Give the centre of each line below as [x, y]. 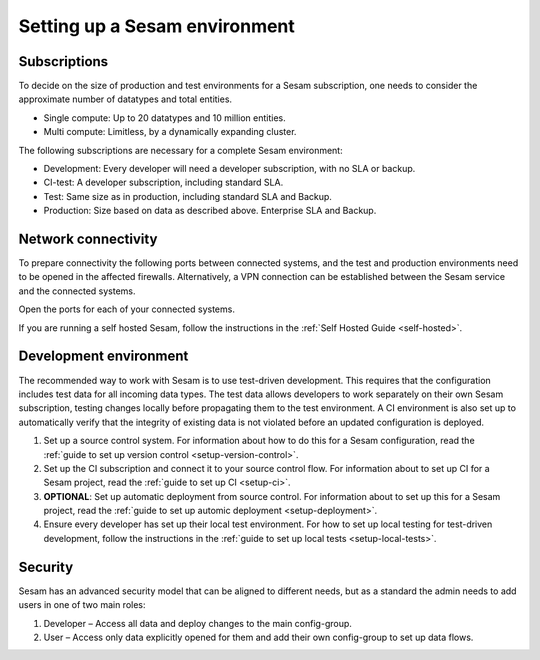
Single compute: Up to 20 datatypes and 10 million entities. [165, 117]
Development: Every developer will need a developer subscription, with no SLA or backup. [229, 169]
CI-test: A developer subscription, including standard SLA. [163, 182]
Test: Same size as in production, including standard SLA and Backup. [187, 196]
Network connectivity [88, 239]
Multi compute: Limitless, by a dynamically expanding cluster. [170, 132]
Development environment [103, 356]
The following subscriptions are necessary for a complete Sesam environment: [181, 150]
